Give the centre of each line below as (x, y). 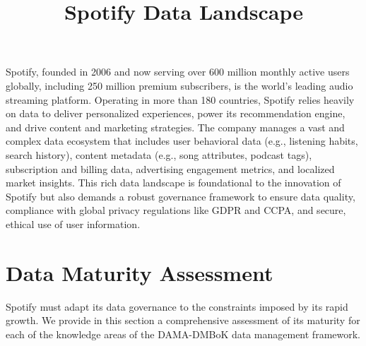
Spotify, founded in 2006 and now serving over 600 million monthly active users (178, 72)
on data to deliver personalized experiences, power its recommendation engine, (176, 113)
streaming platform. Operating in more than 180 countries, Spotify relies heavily (180, 99)
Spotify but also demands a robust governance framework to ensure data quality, (181, 196)
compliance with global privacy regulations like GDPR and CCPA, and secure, (176, 210)
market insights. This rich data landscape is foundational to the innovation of (173, 183)
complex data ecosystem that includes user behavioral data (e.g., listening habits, (182, 141)
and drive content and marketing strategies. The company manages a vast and (175, 127)
